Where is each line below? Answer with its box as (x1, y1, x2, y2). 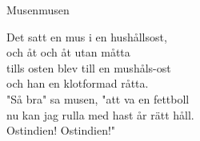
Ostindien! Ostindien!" (6, 122, 116, 139)
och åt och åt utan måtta (6, 44, 130, 61)
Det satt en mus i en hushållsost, (6, 28, 167, 45)
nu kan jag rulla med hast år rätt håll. (6, 106, 194, 123)
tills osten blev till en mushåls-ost (6, 59, 171, 76)
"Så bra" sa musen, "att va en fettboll (6, 90, 190, 107)
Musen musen (6, 2, 70, 18)
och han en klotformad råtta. (6, 75, 149, 92)
